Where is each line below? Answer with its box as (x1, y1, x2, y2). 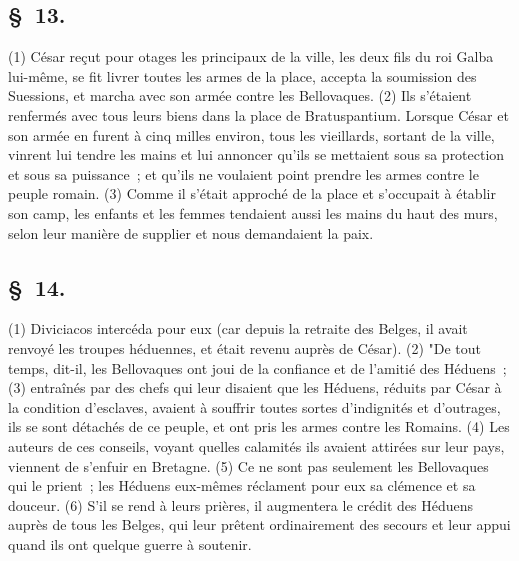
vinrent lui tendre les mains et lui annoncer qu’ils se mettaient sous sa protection (8, 144, 505, 165)
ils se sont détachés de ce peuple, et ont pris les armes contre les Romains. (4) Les (8, 416, 510, 437)
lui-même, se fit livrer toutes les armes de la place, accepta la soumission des (8, 65, 477, 86)
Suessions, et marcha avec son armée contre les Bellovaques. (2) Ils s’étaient (8, 85, 472, 106)
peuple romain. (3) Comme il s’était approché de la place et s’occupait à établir (8, 183, 496, 204)
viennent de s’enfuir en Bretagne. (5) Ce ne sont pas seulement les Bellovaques (8, 455, 489, 476)
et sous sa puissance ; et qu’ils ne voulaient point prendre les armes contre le (8, 163, 479, 184)
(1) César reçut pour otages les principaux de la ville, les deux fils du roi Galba (8, 46, 494, 67)
